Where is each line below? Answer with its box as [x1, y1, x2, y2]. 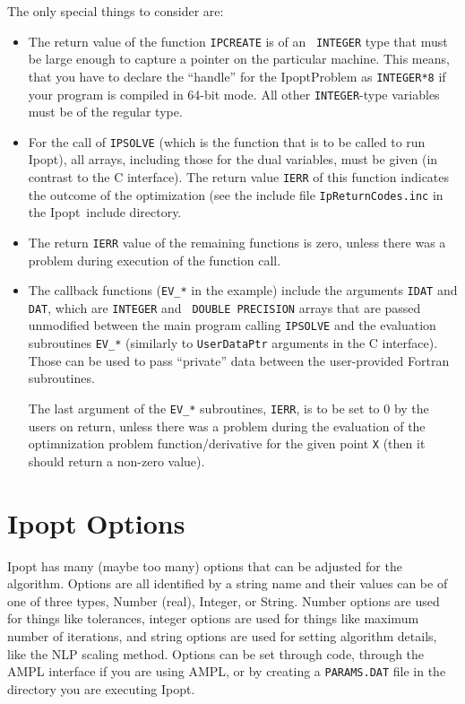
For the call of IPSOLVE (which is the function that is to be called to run [28, 132, 426, 151]
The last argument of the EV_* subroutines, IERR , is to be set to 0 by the [28, 398, 429, 417]
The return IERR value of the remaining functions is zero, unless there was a [28, 232, 446, 251]
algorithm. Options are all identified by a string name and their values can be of [7, 574, 448, 593]
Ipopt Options [7, 504, 185, 541]
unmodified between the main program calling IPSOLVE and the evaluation [28, 316, 436, 335]
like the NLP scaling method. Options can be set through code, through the [7, 644, 425, 663]
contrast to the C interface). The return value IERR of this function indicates [28, 168, 450, 186]
